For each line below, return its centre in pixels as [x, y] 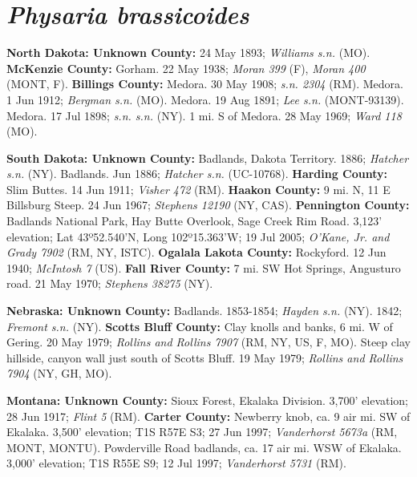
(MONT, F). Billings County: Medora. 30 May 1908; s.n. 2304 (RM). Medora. [205, 84]
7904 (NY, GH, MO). [59, 373]
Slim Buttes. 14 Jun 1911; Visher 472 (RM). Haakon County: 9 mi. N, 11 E [198, 189]
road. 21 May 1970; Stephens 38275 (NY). [110, 283]
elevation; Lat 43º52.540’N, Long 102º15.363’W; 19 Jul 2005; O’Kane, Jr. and [198, 236]
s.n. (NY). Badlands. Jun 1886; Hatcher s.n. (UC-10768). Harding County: [197, 174]
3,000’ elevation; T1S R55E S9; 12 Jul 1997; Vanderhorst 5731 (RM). [176, 463]
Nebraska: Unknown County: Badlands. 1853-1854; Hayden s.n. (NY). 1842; [204, 311]
